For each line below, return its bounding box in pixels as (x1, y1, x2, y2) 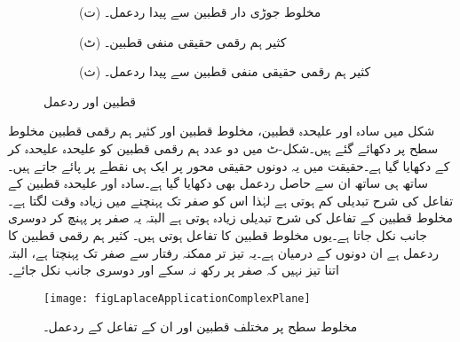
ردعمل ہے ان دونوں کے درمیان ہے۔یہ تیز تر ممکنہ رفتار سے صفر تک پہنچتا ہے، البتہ (8, 243, 440, 261)
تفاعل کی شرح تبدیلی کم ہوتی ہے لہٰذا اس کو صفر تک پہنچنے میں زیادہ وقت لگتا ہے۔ (8, 190, 454, 209)
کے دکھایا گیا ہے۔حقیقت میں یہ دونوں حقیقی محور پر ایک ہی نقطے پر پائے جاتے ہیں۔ (8, 156, 450, 175)
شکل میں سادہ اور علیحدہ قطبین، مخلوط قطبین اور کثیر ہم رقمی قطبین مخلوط (8, 121, 435, 140)
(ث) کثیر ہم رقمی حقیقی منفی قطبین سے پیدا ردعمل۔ (79, 62, 371, 81)
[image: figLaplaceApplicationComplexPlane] (44, 291, 311, 305)
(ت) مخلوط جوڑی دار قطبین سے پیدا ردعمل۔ (79, 3, 321, 20)
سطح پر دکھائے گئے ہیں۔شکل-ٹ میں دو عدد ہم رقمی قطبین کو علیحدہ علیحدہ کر (8, 138, 439, 157)
